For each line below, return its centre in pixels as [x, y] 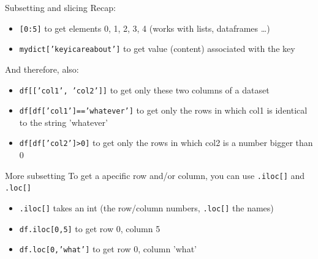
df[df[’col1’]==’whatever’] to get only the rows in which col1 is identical [163, 110]
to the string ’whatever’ [63, 122]
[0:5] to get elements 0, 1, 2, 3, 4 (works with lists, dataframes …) [145, 28]
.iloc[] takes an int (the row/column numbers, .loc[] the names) [146, 207]
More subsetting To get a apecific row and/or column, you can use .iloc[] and [155, 175]
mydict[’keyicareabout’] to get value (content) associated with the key [157, 49]
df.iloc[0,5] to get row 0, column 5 [90, 228]
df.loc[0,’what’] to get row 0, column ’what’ [108, 249]
